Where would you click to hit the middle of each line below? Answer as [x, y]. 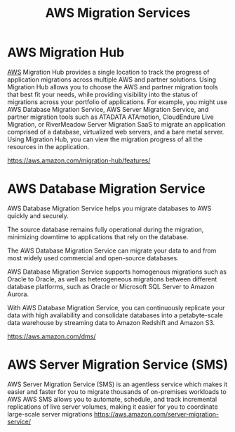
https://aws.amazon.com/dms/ [52, 336]
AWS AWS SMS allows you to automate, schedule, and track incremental [112, 399]
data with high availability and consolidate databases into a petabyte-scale [115, 315]
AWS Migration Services [118, 13]
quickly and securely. [38, 215]
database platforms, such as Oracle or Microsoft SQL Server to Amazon [111, 286]
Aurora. [18, 294]
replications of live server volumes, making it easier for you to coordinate [113, 407]
